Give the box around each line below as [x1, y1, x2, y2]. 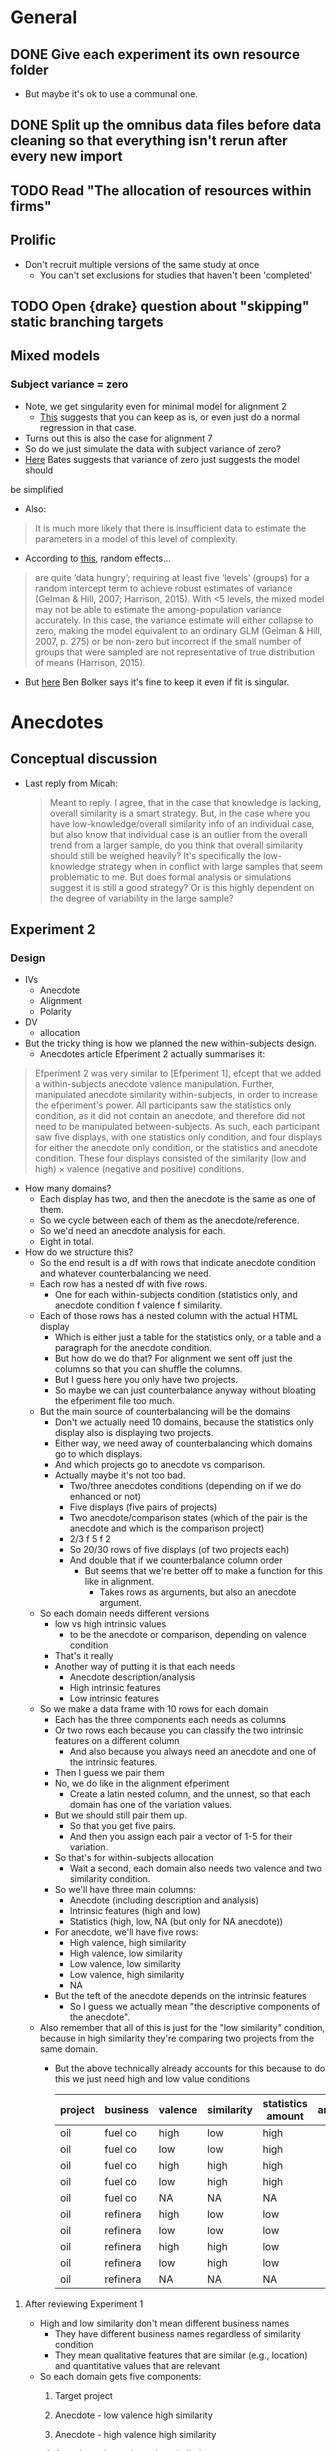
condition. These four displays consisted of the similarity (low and [34, 1152, 307, 1165]
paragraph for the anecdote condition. [54, 1342, 213, 1354]
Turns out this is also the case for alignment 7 [24, 432, 213, 444]
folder [10, 61, 49, 78]
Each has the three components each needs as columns [54, 1714, 287, 1726]
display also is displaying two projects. [54, 1427, 214, 1439]
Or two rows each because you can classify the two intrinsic [54, 1724, 304, 1736]
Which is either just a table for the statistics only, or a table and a [54, 1331, 322, 1343]
